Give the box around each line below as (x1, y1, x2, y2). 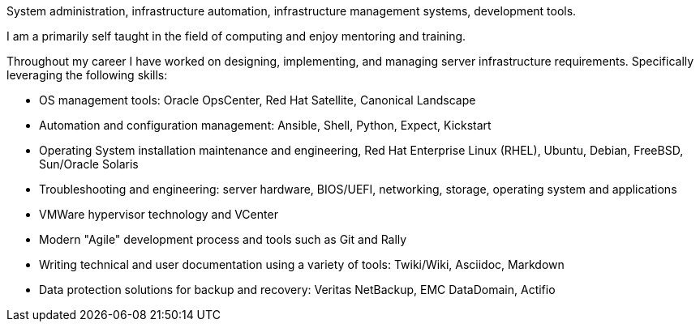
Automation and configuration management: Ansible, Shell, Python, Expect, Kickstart (39, 118, 492, 132)
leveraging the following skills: (6, 68, 168, 82)
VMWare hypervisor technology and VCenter (39, 207, 278, 221)
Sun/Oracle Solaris (39, 157, 139, 171)
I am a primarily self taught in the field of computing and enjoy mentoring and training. (6, 29, 466, 43)
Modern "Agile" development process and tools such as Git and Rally (39, 232, 407, 246)
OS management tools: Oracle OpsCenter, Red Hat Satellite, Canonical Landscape (39, 93, 476, 107)
